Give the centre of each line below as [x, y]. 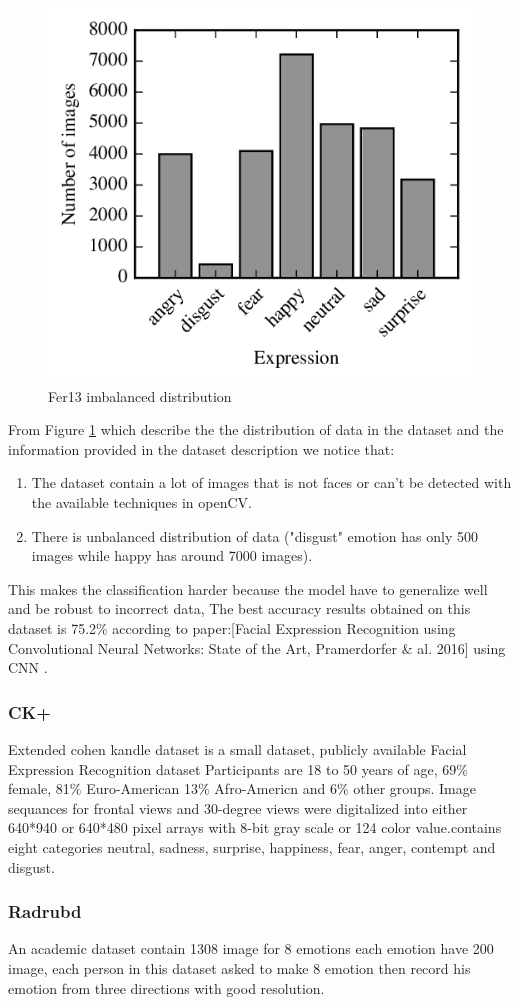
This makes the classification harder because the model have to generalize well [248, 588]
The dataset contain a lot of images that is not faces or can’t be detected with [271, 482]
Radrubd [45, 911]
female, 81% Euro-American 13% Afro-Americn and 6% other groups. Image [242, 788]
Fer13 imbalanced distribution [140, 395]
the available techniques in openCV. [141, 501]
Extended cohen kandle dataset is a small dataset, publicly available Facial [237, 748]
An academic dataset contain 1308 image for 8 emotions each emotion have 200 [251, 948]
